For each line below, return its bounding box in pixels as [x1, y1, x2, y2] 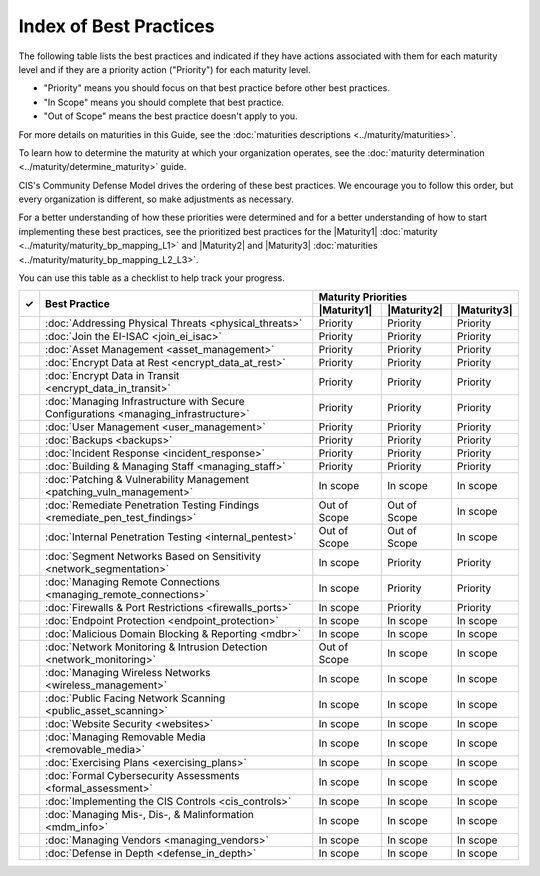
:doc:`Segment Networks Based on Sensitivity [45, 550, 262, 564]
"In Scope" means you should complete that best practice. [43, 96, 285, 108]
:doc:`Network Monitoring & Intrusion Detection [45, 640, 268, 654]
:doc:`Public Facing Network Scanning [45, 691, 226, 705]
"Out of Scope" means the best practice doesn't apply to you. [43, 110, 299, 122]
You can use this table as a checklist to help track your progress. [18, 272, 285, 284]
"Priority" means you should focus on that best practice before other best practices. [43, 82, 390, 94]
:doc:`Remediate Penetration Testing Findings [45, 498, 260, 512]
